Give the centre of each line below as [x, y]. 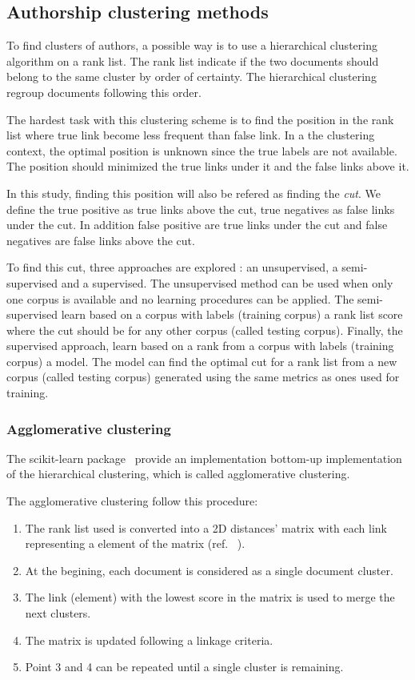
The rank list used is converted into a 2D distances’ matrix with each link [206, 527]
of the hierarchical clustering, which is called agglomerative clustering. [178, 474]
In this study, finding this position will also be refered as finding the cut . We [194, 193]
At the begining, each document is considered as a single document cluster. [209, 570]
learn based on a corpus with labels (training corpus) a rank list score [232, 314]
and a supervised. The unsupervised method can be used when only [227, 282]
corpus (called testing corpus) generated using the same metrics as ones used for [203, 377]
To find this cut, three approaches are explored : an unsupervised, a [172, 267]
